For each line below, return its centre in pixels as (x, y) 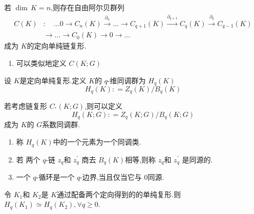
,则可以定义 (104, 106)
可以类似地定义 (41, 63)
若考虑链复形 (26, 106)
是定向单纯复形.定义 (53, 80)
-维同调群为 (126, 80)
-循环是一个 (55, 176)
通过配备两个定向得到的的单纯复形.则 (119, 194)
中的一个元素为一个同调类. (97, 142)
